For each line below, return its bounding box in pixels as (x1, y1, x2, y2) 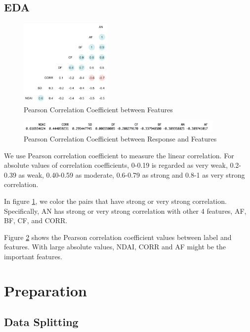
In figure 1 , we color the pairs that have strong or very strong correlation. (4, 196, 227, 206)
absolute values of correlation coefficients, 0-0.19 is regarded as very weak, (4, 160, 228, 170)
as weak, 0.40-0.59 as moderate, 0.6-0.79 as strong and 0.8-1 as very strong (18, 169, 245, 180)
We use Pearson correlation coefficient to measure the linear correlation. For (4, 150, 234, 160)
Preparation (4, 280, 87, 300)
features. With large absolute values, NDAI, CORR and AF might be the (4, 241, 226, 252)
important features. (4, 251, 63, 261)
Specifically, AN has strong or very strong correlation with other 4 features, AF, (4, 205, 247, 216)
